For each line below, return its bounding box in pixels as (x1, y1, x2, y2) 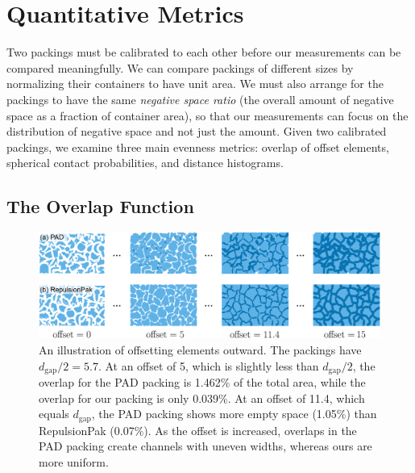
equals (39, 405, 69, 422)
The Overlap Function (6, 194, 194, 219)
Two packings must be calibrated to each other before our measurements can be (6, 44, 401, 61)
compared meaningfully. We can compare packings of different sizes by (6, 59, 354, 76)
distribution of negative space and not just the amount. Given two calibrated (6, 123, 387, 140)
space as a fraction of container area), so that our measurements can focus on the (6, 107, 409, 123)
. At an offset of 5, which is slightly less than (98, 357, 319, 374)
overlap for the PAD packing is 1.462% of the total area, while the (39, 373, 366, 390)
